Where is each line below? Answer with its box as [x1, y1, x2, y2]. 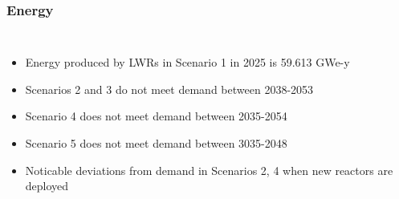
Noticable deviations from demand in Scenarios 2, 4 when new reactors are [25, 161, 393, 178]
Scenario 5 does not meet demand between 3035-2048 [25, 135, 287, 151]
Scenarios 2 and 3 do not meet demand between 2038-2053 [25, 80, 314, 97]
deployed [25, 177, 69, 194]
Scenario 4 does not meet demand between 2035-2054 [25, 108, 287, 124]
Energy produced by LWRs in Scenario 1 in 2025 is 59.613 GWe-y [25, 54, 350, 71]
